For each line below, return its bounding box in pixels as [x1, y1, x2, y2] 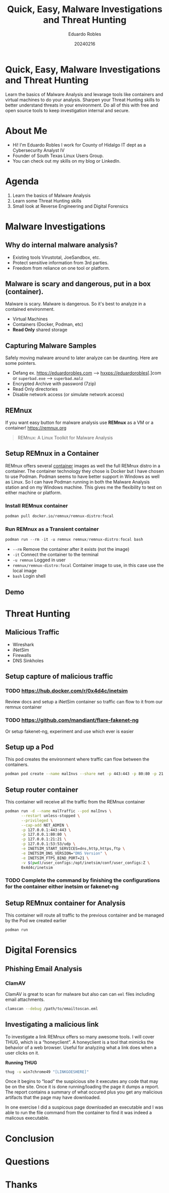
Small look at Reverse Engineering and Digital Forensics [12, 203, 129, 209]
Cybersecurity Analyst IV [12, 147, 65, 153]
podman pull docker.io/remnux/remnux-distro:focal [5, 514, 114, 519]
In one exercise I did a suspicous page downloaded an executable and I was [5, 1104, 164, 1110]
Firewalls [12, 652, 31, 658]
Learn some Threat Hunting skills [12, 198, 82, 204]
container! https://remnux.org [5, 425, 67, 431]
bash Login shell [12, 573, 46, 579]
